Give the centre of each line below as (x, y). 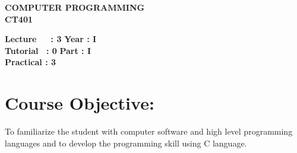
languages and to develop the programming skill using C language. (126, 143)
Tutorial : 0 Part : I (48, 50)
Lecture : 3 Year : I (51, 39)
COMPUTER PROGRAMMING (75, 7)
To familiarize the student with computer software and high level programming (149, 131)
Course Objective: (80, 103)
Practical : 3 (31, 62)
